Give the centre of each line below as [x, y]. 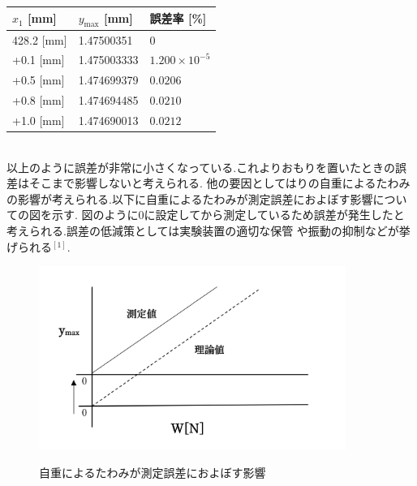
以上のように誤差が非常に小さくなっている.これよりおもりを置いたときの [201, 167]
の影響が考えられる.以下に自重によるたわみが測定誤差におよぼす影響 [190, 198]
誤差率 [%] [178, 18]
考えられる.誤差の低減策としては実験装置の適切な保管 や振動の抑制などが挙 [208, 230]
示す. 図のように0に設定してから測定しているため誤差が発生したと [228, 215]
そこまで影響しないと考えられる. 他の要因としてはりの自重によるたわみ [219, 183]
